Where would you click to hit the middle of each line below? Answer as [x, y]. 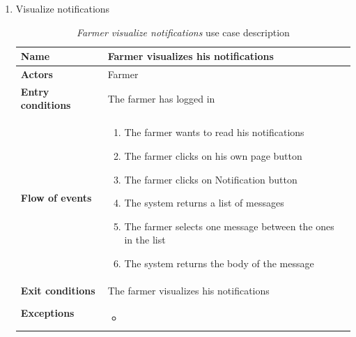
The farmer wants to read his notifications [214, 132]
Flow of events [56, 198]
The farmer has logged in [161, 98]
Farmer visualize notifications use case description [183, 32]
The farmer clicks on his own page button [213, 155]
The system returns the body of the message [219, 263]
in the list [145, 240]
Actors [37, 74]
